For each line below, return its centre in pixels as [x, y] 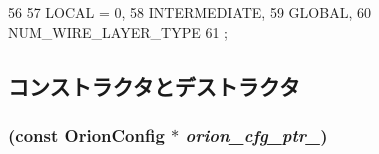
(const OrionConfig [86, 134]
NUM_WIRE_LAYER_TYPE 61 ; [118, 31]
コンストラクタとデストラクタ [154, 85]
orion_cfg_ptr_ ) [256, 134]
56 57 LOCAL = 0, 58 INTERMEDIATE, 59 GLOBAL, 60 [189, 12]
